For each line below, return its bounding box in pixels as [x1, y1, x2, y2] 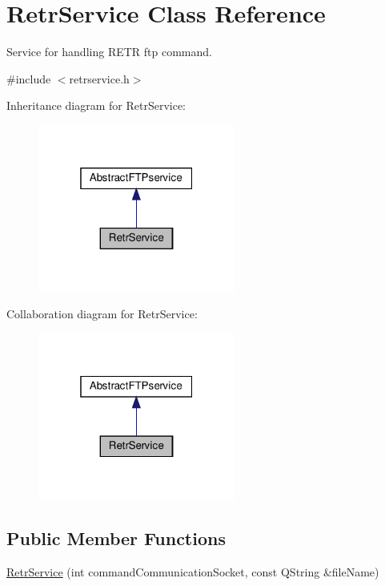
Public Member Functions [6, 526, 226, 551]
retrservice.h [69, 70, 130, 87]
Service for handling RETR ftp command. [6, 43, 212, 60]
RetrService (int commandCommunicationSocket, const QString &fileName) [6, 564, 379, 580]
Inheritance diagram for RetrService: [6, 97, 186, 114]
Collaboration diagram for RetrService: [6, 305, 198, 322]
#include [6, 70, 51, 87]
